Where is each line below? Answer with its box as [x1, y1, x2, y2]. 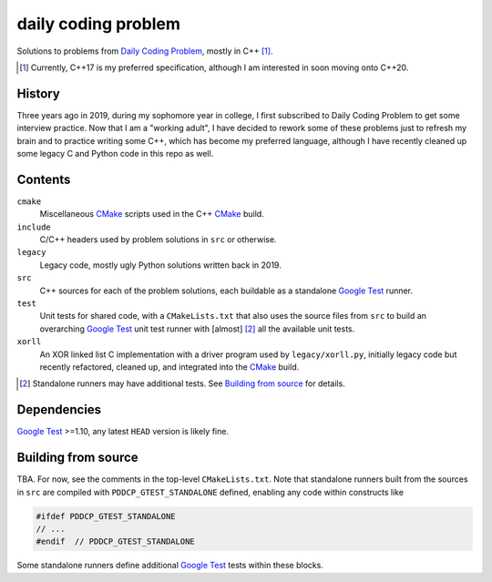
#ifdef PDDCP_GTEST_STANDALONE [36, 511, 177, 521]
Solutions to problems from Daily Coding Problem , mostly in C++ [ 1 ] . [16, 46, 273, 56]
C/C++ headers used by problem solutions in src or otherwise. [39, 234, 277, 245]
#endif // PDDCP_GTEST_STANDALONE [36, 536, 195, 546]
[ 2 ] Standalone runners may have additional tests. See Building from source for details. [19, 378, 345, 389]
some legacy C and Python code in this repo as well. [16, 148, 214, 159]
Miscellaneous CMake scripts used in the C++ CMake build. [39, 209, 264, 220]
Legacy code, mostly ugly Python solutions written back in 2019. [39, 260, 282, 271]
